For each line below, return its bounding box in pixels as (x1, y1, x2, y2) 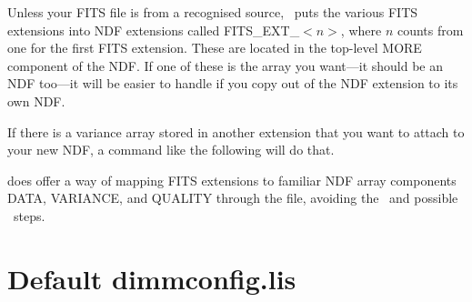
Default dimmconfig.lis (7, 259, 296, 297)
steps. (13, 206, 45, 225)
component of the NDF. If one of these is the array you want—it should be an (7, 55, 444, 75)
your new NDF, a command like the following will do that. (7, 140, 335, 159)
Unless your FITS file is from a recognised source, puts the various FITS (7, 3, 418, 21)
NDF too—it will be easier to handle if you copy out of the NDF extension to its (7, 74, 458, 93)
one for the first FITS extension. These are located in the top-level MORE (7, 38, 422, 57)
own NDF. (7, 91, 65, 110)
